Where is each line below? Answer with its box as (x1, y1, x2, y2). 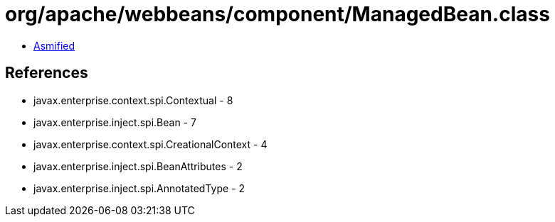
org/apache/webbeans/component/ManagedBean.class (5, 2, 550, 26)
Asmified (33, 39, 75, 52)
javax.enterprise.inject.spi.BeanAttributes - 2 (33, 160, 243, 172)
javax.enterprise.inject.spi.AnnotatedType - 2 (33, 182, 245, 194)
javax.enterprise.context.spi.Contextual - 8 (33, 94, 233, 106)
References (5, 64, 88, 82)
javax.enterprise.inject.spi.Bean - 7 (33, 116, 196, 128)
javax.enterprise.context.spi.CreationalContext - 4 (33, 138, 268, 150)
